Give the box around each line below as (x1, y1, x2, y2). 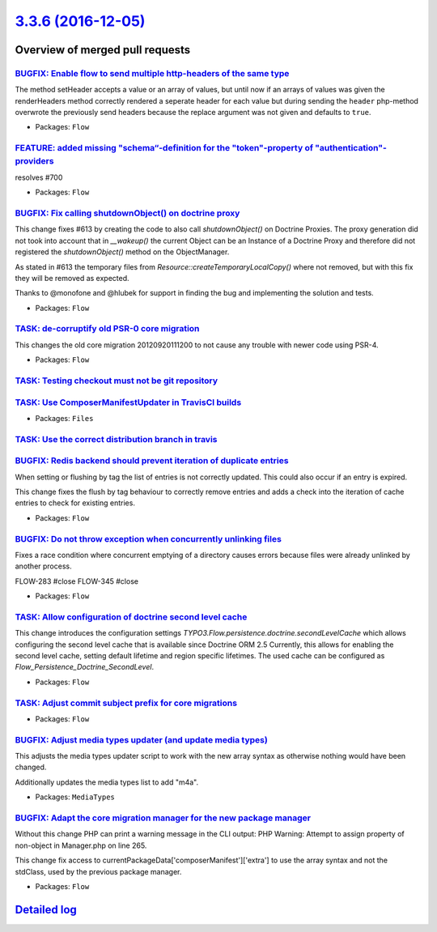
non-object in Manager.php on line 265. (15, 841, 147, 850)
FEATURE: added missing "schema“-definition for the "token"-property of (15, 143, 313, 154)
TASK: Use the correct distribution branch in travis (15, 433, 218, 445)
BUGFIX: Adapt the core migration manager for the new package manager (15, 812, 312, 823)
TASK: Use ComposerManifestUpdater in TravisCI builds (15, 397, 242, 408)
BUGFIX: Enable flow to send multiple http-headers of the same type (15, 67, 290, 79)
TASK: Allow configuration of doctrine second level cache (15, 611, 248, 623)
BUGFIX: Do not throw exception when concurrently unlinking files (15, 533, 282, 544)
